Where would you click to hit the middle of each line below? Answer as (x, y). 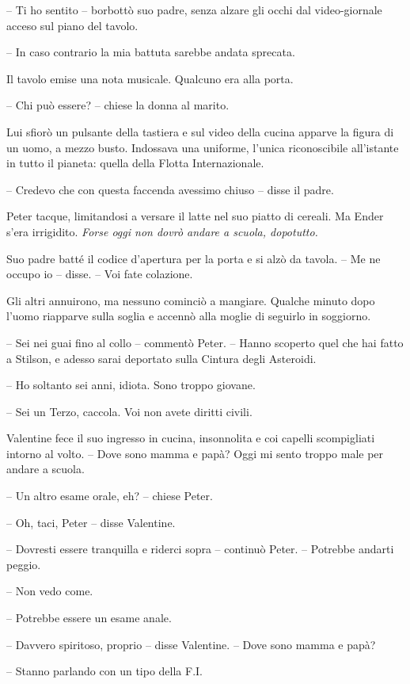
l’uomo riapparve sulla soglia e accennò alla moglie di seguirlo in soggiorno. (189, 316)
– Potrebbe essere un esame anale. (89, 618)
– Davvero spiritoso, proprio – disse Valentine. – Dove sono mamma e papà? (191, 644)
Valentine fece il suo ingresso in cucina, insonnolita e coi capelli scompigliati (191, 438)
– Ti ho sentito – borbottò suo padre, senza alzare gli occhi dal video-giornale (194, 10)
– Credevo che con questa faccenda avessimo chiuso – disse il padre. (170, 189)
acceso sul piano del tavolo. (72, 25)
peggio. (24, 564)
